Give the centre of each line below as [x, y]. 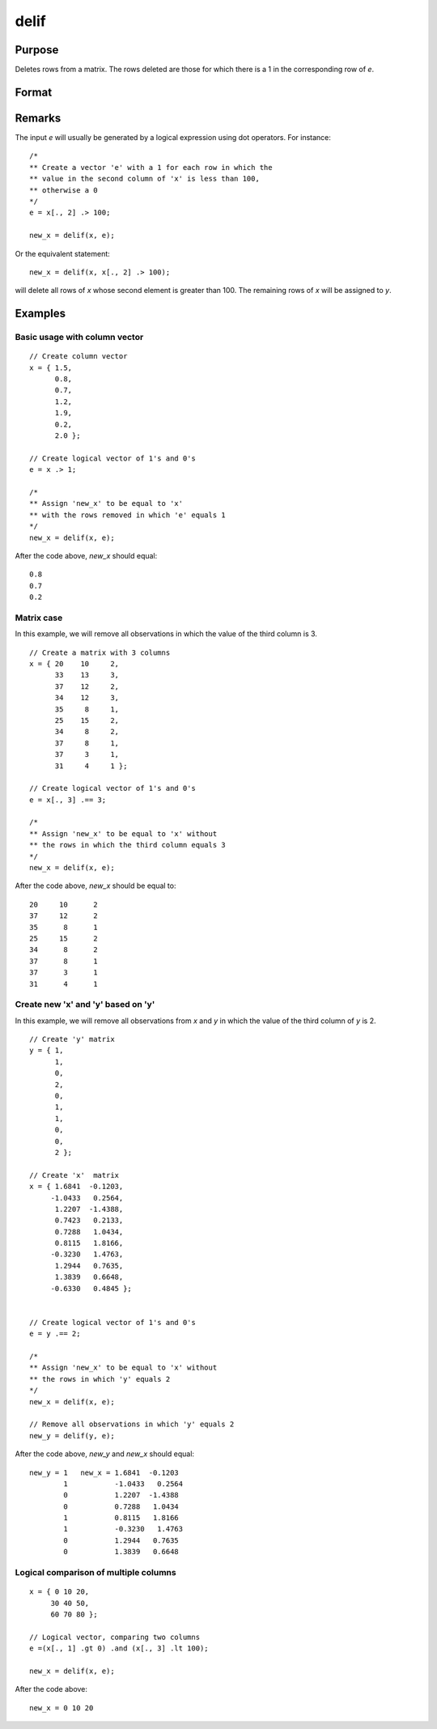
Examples [40, 314]
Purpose [37, 50]
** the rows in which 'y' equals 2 [100, 1379]
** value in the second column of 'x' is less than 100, [145, 179]
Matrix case [39, 618]
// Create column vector [78, 357]
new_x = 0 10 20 [62, 1708]
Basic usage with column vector [79, 338]
